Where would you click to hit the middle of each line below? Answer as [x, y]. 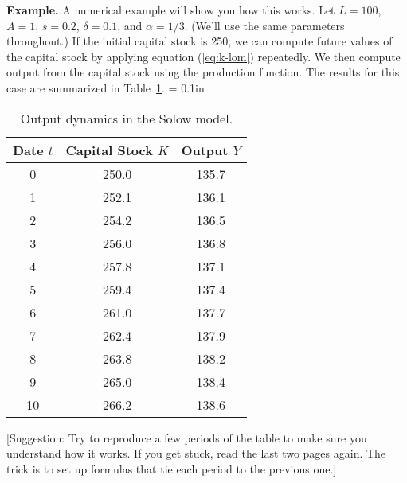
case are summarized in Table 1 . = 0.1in [106, 87]
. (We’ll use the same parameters [264, 25]
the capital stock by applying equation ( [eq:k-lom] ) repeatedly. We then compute [203, 56]
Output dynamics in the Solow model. [127, 118]
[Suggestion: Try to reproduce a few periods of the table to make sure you [187, 437]
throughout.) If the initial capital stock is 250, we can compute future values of [200, 41]
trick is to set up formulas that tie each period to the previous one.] [172, 468]
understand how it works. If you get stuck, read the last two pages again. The [196, 453]
